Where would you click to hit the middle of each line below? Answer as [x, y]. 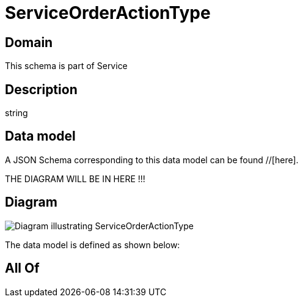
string [16, 113]
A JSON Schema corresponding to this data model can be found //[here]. [152, 160]
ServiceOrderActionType [108, 13]
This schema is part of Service [66, 66]
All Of [22, 268]
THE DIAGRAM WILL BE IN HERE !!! [75, 179]
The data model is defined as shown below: [93, 245]
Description [41, 89]
